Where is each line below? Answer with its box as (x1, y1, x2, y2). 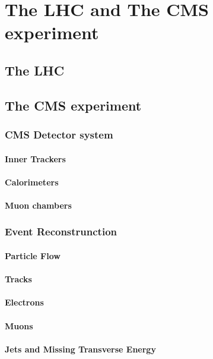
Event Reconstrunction (5, 224, 117, 239)
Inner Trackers (5, 152, 66, 165)
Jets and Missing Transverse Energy (5, 342, 156, 355)
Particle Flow (5, 249, 61, 262)
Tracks (5, 273, 32, 285)
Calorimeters (5, 175, 59, 188)
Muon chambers (5, 199, 72, 211)
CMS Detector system (5, 127, 113, 142)
